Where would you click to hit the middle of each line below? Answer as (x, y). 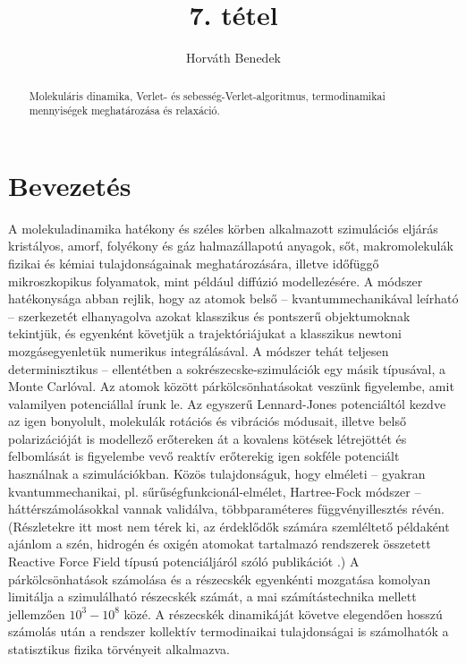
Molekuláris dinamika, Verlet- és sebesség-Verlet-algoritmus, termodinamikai (207, 95)
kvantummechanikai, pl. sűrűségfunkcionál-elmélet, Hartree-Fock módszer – (215, 491)
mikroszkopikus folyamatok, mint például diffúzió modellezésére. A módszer (216, 281)
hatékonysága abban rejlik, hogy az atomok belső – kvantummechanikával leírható (233, 298)
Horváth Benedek (233, 58)
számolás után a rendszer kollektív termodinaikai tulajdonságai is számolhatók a (229, 631)
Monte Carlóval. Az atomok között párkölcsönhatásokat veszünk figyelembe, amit (231, 386)
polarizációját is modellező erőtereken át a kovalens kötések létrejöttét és (208, 438)
